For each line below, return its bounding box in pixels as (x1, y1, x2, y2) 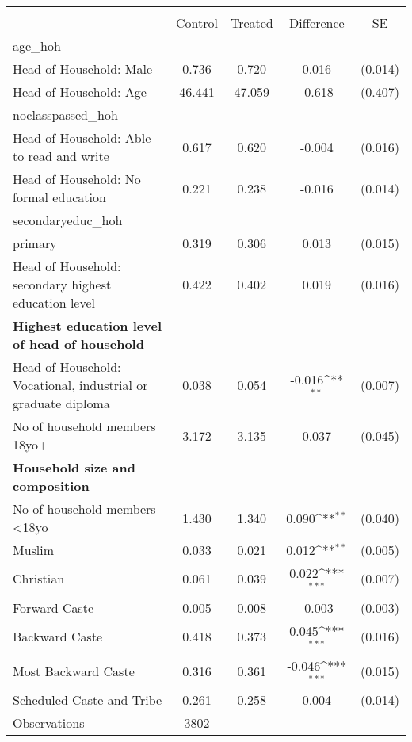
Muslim (13, 541, 55, 559)
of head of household (13, 335, 144, 353)
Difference (289, 13, 345, 32)
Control (175, 13, 218, 32)
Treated (230, 13, 273, 32)
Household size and (13, 458, 135, 476)
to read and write (13, 147, 109, 165)
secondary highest (13, 275, 112, 293)
